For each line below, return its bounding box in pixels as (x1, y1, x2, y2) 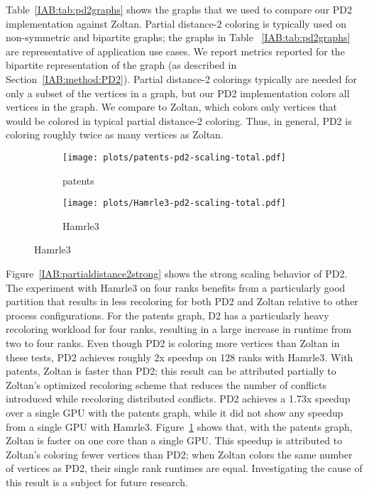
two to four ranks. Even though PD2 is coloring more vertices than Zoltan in (6, 336, 340, 350)
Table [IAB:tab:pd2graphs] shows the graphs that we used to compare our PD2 (6, 2, 353, 16)
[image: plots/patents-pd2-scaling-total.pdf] (62, 152, 286, 163)
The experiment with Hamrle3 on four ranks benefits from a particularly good (6, 280, 346, 295)
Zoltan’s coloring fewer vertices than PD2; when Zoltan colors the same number (6, 446, 353, 461)
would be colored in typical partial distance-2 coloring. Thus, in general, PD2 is (6, 113, 352, 128)
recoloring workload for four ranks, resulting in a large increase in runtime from (6, 322, 352, 336)
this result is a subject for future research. (6, 474, 188, 489)
